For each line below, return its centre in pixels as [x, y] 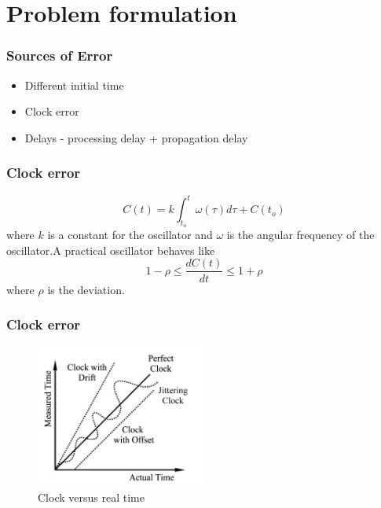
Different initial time [74, 85]
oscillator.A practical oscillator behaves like [111, 250]
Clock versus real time [91, 497]
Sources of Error [60, 55]
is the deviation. [86, 289]
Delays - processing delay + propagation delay [136, 137]
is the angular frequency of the [300, 235]
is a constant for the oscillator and [130, 235]
